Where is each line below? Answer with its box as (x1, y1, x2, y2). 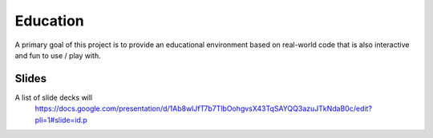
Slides (14, 72, 47, 85)
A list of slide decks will (14, 93, 93, 102)
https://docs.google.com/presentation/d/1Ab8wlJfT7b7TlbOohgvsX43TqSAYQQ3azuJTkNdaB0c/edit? (34, 104, 373, 113)
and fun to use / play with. (14, 50, 102, 60)
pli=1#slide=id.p (34, 115, 87, 124)
